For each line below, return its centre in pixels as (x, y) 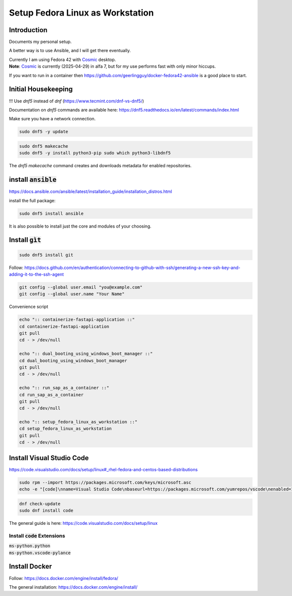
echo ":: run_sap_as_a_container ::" (64, 388)
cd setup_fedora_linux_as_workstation (65, 429)
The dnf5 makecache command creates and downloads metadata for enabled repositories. (100, 166)
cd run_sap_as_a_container (51, 394)
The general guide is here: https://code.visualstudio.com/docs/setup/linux (83, 523)
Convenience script (28, 307)
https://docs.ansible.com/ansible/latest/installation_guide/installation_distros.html (91, 192)
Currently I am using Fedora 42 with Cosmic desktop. (63, 59)
